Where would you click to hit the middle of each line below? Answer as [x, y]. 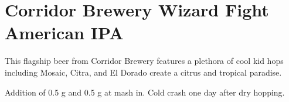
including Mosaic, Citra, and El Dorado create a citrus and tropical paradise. [143, 72]
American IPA [64, 33]
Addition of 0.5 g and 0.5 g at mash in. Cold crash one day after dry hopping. [145, 92]
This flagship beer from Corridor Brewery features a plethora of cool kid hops [144, 61]
